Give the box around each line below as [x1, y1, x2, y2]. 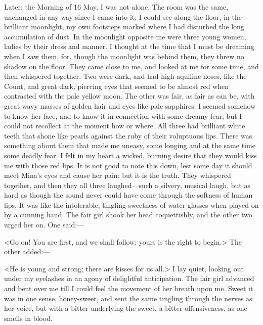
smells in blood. [4, 312, 53, 323]
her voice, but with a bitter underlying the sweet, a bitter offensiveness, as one [4, 303, 247, 313]
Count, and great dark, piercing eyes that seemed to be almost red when [4, 80, 229, 91]
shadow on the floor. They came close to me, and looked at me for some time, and [4, 61, 259, 71]
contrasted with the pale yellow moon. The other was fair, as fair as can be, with [4, 90, 255, 101]
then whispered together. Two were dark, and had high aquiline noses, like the [4, 71, 247, 81]
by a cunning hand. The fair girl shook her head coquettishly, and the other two [4, 209, 252, 220]
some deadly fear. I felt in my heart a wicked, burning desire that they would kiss [4, 150, 257, 160]
